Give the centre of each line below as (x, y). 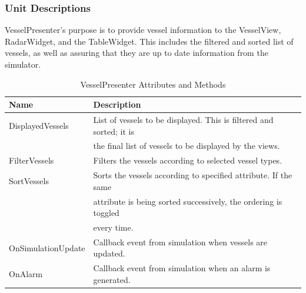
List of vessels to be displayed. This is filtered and (183, 120)
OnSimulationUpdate (47, 247)
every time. (113, 227)
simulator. (23, 64)
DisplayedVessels (39, 125)
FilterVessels (31, 160)
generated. (112, 279)
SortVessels (29, 180)
